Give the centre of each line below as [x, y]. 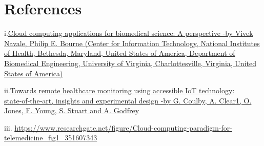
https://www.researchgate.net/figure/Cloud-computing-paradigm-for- [123, 127]
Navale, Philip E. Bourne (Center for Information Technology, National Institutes [132, 43]
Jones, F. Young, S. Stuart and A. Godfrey [72, 110]
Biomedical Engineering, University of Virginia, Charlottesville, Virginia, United [130, 63]
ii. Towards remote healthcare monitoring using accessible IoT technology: [119, 90]
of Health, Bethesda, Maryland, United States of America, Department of [120, 53]
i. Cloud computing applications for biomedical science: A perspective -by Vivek [129, 33]
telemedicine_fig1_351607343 [51, 138]
